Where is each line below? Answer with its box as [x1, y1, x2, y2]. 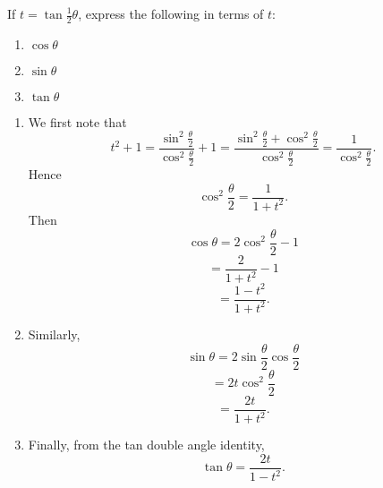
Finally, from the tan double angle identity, [28, 435, 265, 454]
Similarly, [28, 324, 81, 343]
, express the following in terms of [78, 4, 264, 22]
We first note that [28, 112, 127, 131]
